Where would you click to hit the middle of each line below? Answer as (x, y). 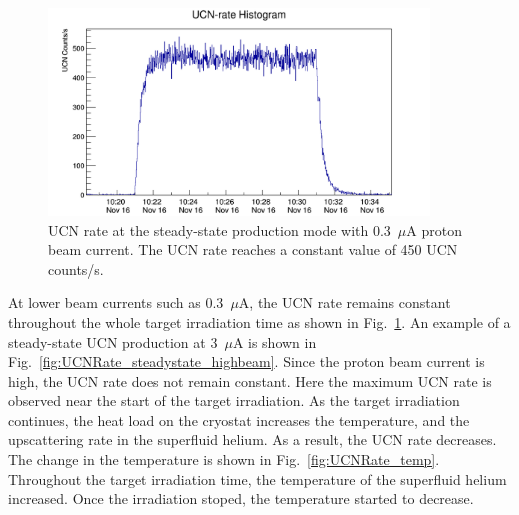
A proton (434, 229)
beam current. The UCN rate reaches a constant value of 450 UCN (253, 249)
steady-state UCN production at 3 (113, 341)
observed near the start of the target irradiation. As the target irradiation (234, 400)
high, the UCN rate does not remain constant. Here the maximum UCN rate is (250, 380)
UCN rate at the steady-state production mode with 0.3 (219, 229)
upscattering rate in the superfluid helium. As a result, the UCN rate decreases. (252, 439)
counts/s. (76, 268)
